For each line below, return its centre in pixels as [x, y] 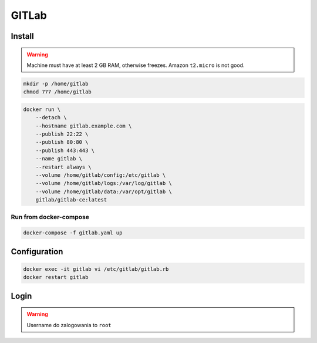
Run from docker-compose [50, 217]
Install [23, 36]
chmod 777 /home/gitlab [58, 92]
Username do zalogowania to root [69, 325]
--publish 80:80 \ [62, 142]
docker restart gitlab [56, 277]
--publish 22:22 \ [62, 134]
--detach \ [51, 118]
